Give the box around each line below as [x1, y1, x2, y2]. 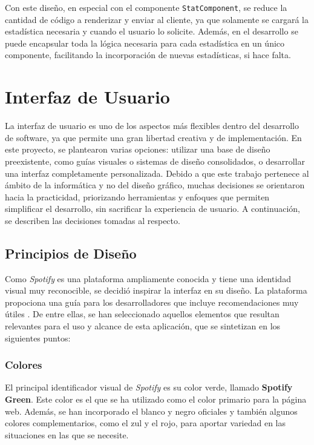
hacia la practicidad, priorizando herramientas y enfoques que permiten [5, 190, 270, 203]
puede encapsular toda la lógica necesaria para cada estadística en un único [5, 36, 285, 49]
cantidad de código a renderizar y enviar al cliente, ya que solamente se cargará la [5, 13, 309, 25]
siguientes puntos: [5, 331, 71, 344]
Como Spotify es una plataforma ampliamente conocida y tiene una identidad [5, 272, 291, 285]
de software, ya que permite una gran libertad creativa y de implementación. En [5, 131, 302, 143]
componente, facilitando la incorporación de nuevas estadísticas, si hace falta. [5, 48, 291, 61]
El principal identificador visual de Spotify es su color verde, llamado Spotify [5, 381, 293, 394]
